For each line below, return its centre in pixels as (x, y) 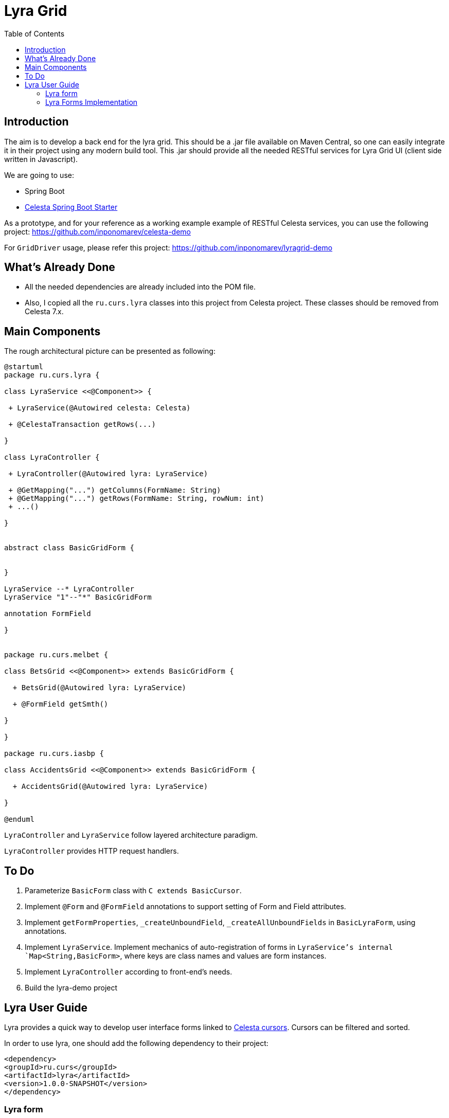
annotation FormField (48, 614)
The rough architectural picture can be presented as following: (110, 351)
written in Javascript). (41, 159)
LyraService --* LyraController (69, 589)
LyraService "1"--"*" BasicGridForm (78, 597)
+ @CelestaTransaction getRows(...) (82, 425)
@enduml (20, 819)
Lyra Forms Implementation (92, 102)
